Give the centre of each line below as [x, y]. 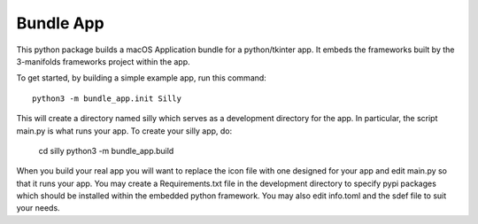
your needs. [39, 208]
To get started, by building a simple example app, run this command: [142, 78]
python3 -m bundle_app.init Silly [107, 98]
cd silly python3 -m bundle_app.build [106, 151]
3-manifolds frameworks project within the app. [103, 61]
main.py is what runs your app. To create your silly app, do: [124, 131]
